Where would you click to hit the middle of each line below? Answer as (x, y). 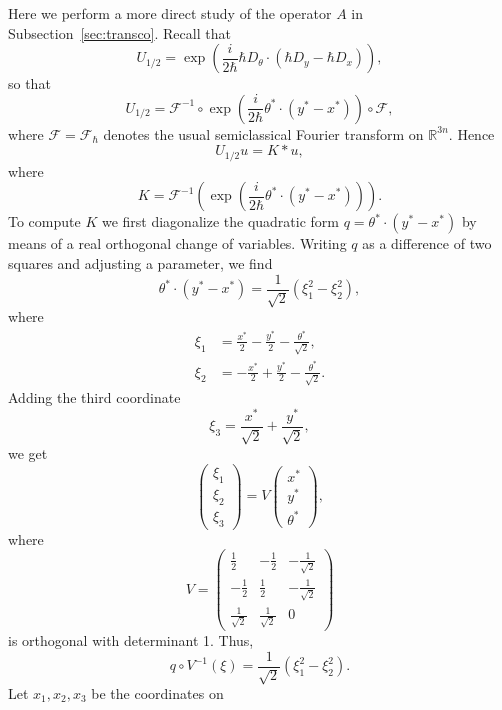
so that (29, 83)
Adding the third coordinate (94, 397)
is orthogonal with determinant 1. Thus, (131, 639)
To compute (44, 221)
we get (28, 453)
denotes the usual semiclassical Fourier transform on (263, 133)
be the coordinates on (157, 693)
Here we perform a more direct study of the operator (170, 13)
